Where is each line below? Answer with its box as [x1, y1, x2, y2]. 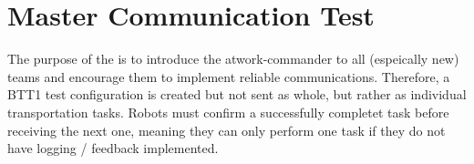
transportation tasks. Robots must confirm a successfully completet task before [7, 102, 449, 121]
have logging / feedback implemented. [7, 138, 219, 158]
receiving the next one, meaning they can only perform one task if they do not [7, 120, 446, 139]
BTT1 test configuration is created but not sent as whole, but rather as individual [7, 85, 467, 104]
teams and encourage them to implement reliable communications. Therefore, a [7, 67, 450, 86]
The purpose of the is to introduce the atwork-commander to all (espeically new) [7, 49, 459, 68]
